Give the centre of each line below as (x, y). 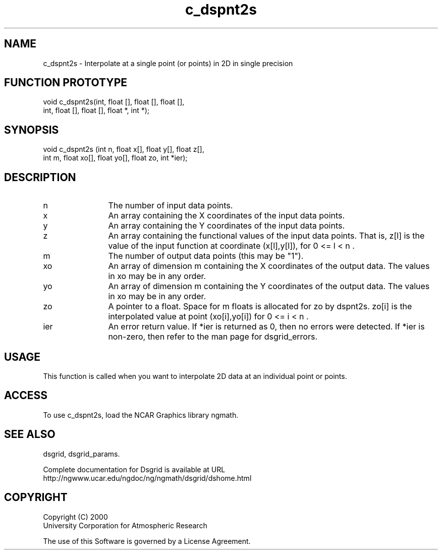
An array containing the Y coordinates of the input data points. (227, 226)
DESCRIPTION (40, 177)
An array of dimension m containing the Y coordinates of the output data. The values (269, 286)
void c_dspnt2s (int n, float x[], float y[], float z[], (124, 149)
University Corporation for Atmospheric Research (125, 525)
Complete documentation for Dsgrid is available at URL (134, 469)
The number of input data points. (171, 206)
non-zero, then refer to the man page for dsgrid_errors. (213, 337)
